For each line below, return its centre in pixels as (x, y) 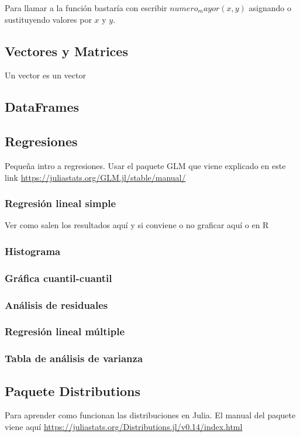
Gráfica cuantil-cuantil (58, 278)
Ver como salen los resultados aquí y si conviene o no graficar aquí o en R (137, 225)
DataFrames (42, 107)
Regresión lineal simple (61, 203)
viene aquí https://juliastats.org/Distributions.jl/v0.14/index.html (124, 426)
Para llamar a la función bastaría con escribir (86, 8)
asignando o (270, 8)
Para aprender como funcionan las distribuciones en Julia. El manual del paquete (150, 415)
